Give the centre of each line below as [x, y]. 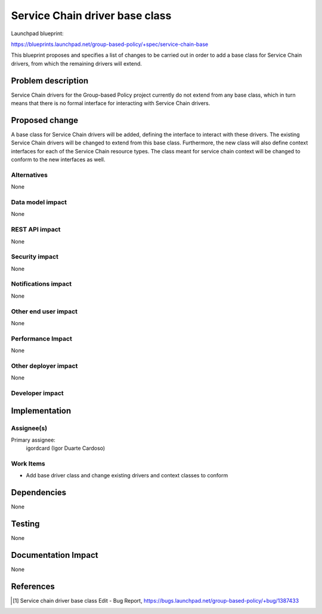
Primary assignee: [33, 440]
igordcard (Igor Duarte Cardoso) [66, 448]
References [33, 587]
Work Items [28, 464]
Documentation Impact [55, 555]
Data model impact [39, 202]
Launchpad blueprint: [37, 33]
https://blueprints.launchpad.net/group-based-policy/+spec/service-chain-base [110, 44]
